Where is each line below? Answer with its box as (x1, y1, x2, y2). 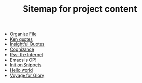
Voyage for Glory (9, 72, 45, 79)
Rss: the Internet (9, 52, 43, 58)
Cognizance (9, 46, 34, 52)
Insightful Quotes (9, 41, 45, 47)
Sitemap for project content (23, 3, 137, 15)
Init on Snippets (9, 62, 42, 68)
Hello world (9, 67, 33, 73)
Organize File (9, 31, 37, 37)
